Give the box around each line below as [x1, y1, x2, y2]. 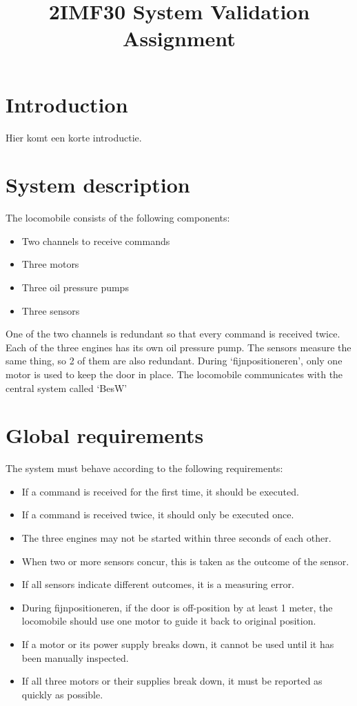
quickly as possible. [21, 687, 103, 701]
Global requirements [6, 421, 204, 449]
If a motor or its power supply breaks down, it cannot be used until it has [21, 637, 334, 651]
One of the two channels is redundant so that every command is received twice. [6, 326, 340, 341]
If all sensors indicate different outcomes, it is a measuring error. [21, 577, 294, 591]
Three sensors [21, 303, 80, 317]
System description [6, 170, 190, 199]
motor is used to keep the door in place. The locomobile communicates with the [6, 366, 343, 381]
